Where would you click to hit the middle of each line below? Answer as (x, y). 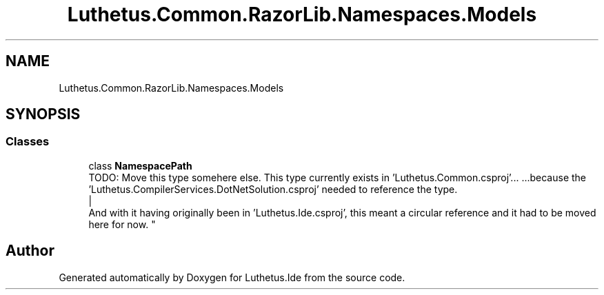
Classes (28, 142)
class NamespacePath (140, 165)
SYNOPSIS (43, 114)
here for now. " (122, 224)
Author (30, 251)
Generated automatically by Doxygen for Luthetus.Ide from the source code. (232, 277)
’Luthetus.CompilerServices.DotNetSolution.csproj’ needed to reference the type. (273, 189)
